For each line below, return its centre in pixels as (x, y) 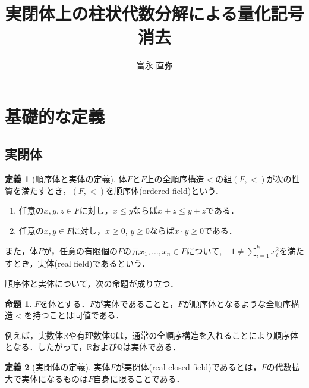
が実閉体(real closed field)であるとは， (188, 367)
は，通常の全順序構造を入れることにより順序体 (207, 335)
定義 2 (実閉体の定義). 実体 (58, 367)
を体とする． (65, 303)
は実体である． (152, 347)
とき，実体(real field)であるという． (81, 263)
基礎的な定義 (55, 116)
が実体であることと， (136, 303)
